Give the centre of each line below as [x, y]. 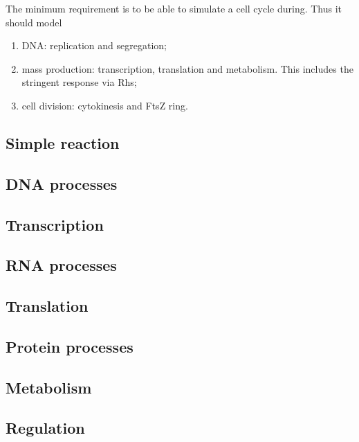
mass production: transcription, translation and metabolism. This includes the [187, 68]
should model [34, 22]
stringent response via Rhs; [79, 82]
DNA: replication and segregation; [94, 45]
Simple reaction [63, 142]
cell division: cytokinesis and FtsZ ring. [105, 105]
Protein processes [70, 346]
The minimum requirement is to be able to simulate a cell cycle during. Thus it [174, 8]
